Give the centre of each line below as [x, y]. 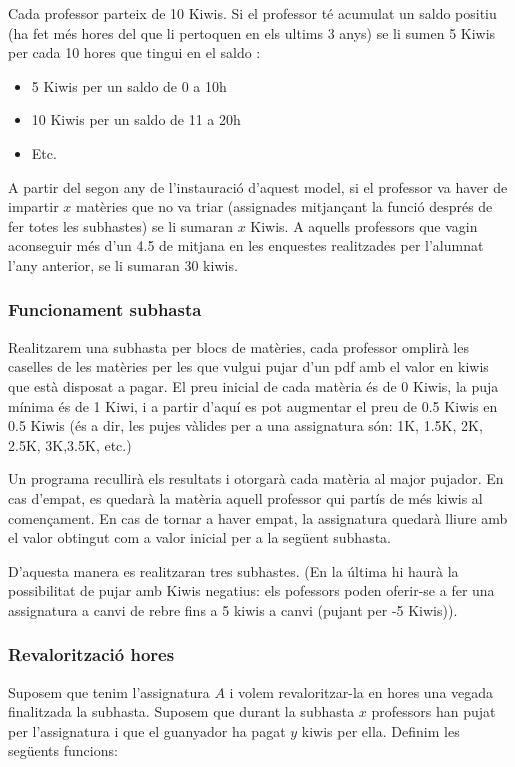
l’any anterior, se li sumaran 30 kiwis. [123, 264]
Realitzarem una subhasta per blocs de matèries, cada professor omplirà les [238, 346]
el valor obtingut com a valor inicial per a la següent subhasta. [200, 537]
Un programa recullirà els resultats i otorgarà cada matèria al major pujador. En [256, 478]
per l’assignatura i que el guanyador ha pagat [147, 730]
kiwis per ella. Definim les [380, 730]
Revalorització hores [91, 654]
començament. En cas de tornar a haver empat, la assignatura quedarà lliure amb [258, 517]
